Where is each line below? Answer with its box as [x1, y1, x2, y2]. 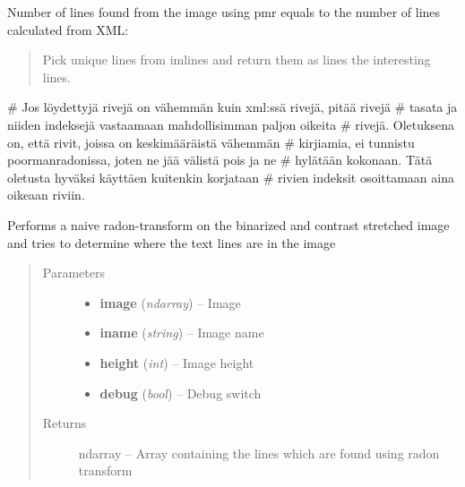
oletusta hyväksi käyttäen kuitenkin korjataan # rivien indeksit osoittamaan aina [7, 167, 454, 186]
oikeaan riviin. [7, 185, 85, 204]
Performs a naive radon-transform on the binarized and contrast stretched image [7, 215, 450, 234]
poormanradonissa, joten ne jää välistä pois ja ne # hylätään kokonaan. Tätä [7, 150, 433, 169]
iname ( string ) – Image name [99, 323, 264, 342]
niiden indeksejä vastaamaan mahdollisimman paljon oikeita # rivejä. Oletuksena [7, 115, 454, 133]
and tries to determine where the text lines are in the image [7, 233, 336, 252]
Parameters [42, 263, 105, 282]
